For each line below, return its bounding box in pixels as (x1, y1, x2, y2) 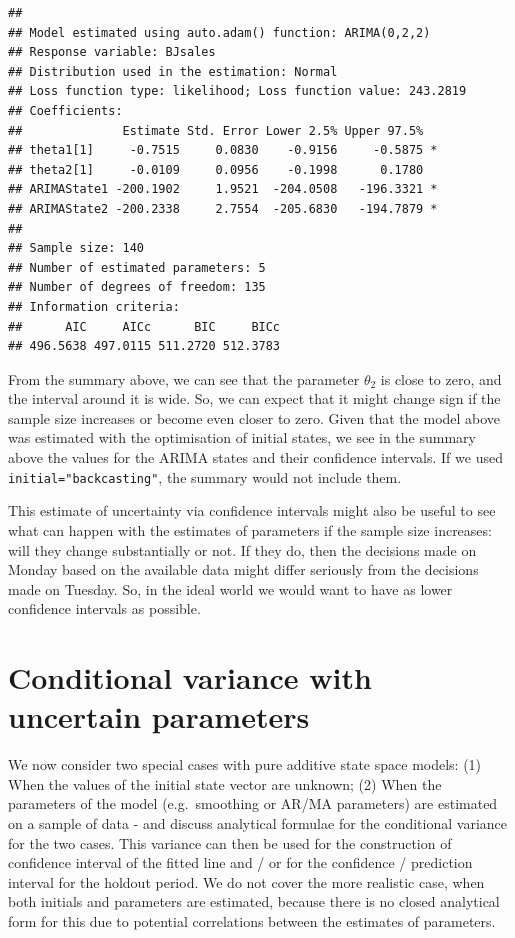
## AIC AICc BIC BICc (8, 319, 281, 334)
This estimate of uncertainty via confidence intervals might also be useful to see (8, 500, 496, 521)
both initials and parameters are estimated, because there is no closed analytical (8, 891, 500, 912)
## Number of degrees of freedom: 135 (8, 280, 266, 295)
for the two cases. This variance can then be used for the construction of (8, 832, 452, 853)
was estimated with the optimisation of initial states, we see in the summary (8, 427, 476, 448)
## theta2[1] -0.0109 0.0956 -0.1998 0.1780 (8, 162, 424, 177)
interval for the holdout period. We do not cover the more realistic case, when (8, 871, 485, 892)
